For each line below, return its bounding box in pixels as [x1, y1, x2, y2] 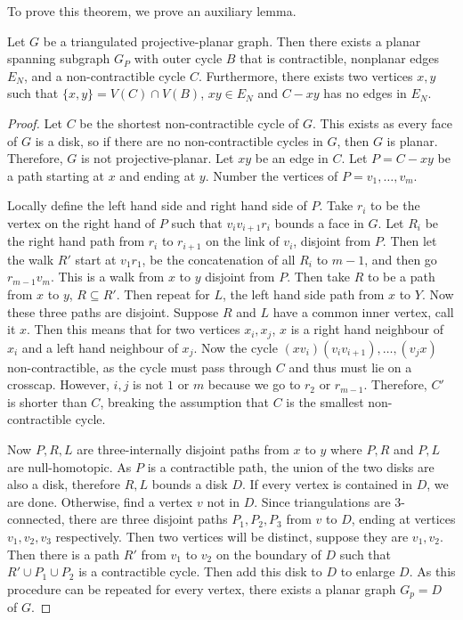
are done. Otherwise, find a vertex [7, 492, 193, 510]
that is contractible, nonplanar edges [240, 49, 440, 68]
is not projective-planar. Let [81, 149, 234, 167]
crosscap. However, [7, 375, 110, 394]
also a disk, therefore [7, 475, 121, 494]
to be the [370, 196, 420, 215]
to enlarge [340, 562, 395, 581]
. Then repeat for [116, 285, 210, 304]
